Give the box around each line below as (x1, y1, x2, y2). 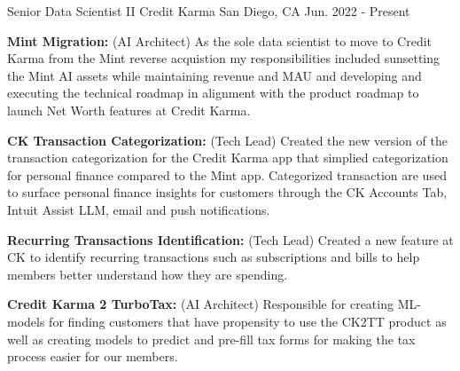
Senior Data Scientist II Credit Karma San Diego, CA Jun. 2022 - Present (7, 2, 410, 20)
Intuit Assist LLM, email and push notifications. (7, 200, 270, 218)
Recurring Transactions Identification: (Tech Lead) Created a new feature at (7, 230, 454, 249)
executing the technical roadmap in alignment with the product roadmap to (7, 83, 419, 102)
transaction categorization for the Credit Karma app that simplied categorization (7, 148, 448, 167)
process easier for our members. (7, 347, 178, 366)
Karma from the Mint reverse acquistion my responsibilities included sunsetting (7, 49, 441, 67)
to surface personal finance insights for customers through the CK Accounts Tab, (7, 183, 448, 201)
